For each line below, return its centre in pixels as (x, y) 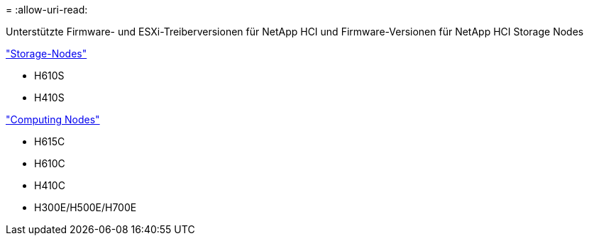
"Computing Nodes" (53, 119)
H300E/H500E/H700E (86, 207)
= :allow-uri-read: (47, 10)
